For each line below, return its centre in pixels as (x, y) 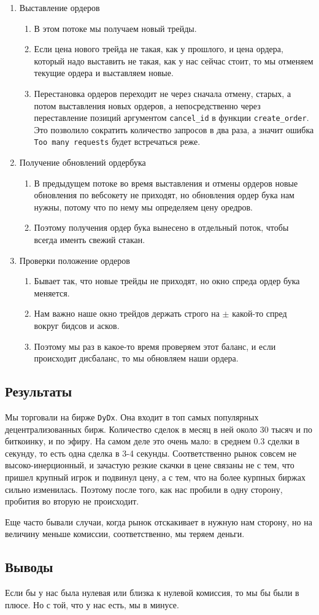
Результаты (39, 391)
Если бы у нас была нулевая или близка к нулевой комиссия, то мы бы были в (152, 593)
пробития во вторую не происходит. (72, 501)
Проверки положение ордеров (75, 260)
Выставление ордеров (60, 7)
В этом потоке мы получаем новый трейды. (115, 28)
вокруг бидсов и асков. (77, 325)
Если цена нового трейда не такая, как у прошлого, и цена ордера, (159, 49)
